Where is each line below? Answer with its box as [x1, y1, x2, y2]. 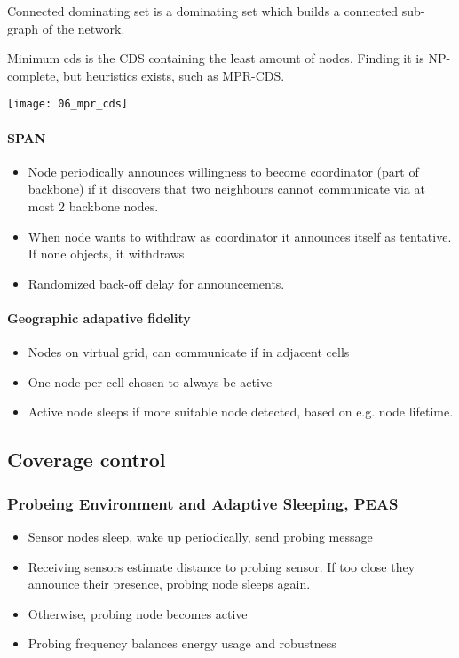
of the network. [42, 19, 125, 37]
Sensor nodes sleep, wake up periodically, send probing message [28, 527, 373, 545]
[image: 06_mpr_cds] [7, 98, 129, 111]
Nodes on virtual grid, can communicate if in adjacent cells [28, 343, 350, 361]
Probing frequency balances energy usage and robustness [28, 634, 336, 653]
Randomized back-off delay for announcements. [28, 274, 285, 292]
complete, [7, 66, 59, 84]
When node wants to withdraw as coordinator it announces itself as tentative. [28, 226, 452, 245]
